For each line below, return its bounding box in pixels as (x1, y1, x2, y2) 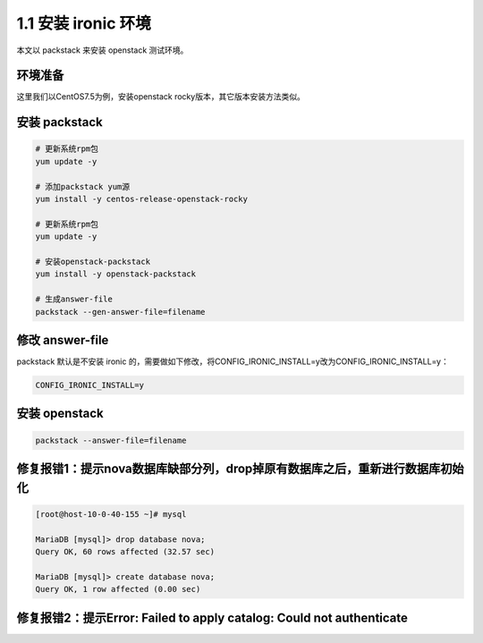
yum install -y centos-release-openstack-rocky (35, 194, 248, 205)
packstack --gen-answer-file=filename (35, 307, 206, 317)
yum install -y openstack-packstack (35, 269, 197, 279)
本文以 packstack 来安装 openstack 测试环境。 (16, 45, 189, 55)
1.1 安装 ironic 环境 (16, 13, 151, 33)
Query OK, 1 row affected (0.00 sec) (35, 584, 201, 595)
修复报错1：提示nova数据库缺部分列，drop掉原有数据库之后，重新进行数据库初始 (16, 461, 464, 477)
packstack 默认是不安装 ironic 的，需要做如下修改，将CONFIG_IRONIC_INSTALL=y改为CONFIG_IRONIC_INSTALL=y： (16, 356, 449, 367)
